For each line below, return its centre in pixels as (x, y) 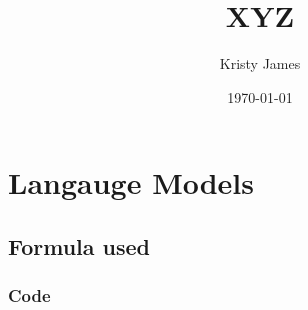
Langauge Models (131, 182)
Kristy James (260, 63)
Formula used (79, 245)
